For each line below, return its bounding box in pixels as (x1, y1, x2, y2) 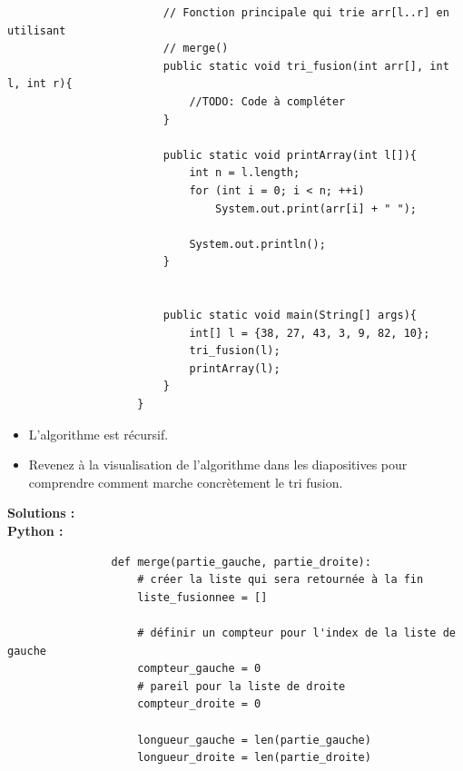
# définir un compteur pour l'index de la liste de (137, 627, 456, 639)
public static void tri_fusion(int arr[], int (163, 59, 449, 73)
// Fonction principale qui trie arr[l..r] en (163, 6, 449, 19)
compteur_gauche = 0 (137, 662, 261, 676)
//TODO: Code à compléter (189, 94, 346, 108)
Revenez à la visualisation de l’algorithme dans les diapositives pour (28, 455, 408, 474)
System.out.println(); (189, 237, 326, 251)
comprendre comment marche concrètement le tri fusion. (28, 472, 343, 491)
